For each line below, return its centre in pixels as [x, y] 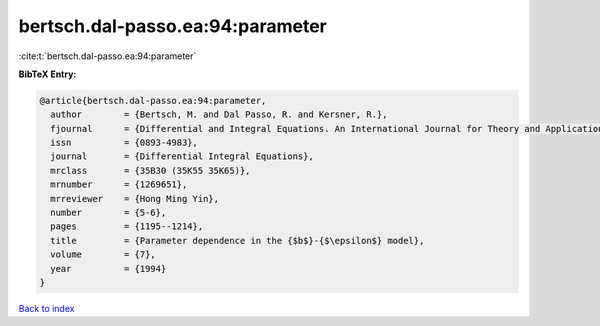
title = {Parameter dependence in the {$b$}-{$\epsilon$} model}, [237, 240]
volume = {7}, [103, 254]
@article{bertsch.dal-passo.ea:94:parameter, [153, 100]
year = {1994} [108, 268]
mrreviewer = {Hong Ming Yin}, [135, 198]
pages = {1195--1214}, [127, 226]
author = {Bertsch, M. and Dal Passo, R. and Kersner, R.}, [219, 114]
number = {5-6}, [108, 213]
